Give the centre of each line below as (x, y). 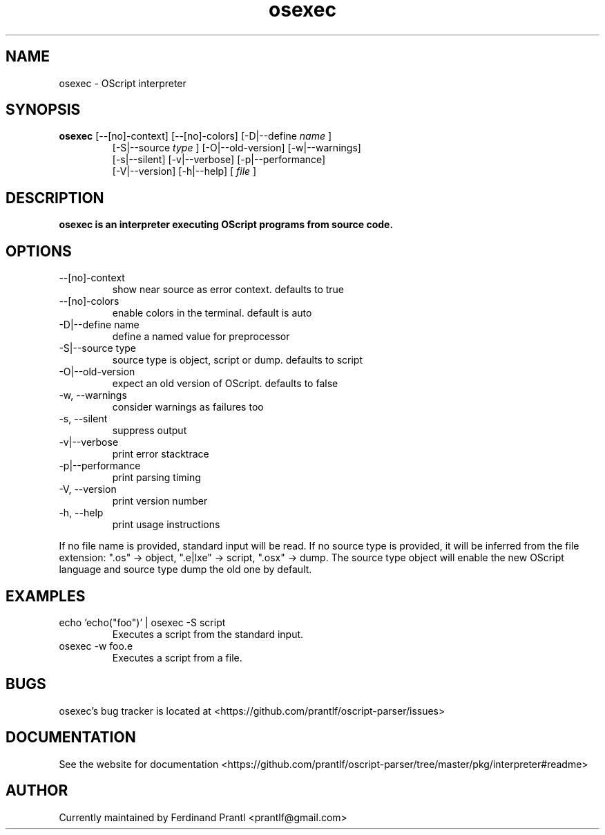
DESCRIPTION (55, 198)
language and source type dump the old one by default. (185, 570)
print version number (160, 501)
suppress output (150, 431)
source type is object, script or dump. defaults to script (238, 360)
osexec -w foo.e (96, 646)
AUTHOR (37, 791)
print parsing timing (156, 478)
